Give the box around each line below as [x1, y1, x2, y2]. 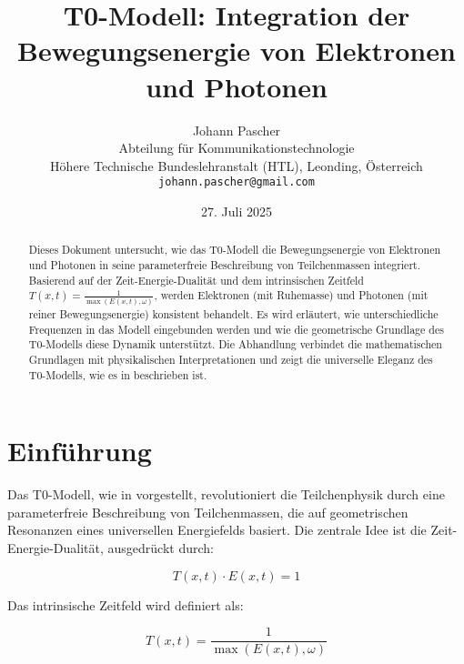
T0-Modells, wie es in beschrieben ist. [28, 367, 207, 382]
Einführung [7, 432, 152, 469]
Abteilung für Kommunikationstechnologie [118, 138, 355, 157]
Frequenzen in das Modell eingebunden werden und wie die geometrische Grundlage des [28, 321, 444, 337]
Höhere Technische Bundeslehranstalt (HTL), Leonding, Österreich [50, 156, 423, 175]
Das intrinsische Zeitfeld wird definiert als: [7, 595, 244, 614]
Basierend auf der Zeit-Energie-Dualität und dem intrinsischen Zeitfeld [28, 272, 364, 287]
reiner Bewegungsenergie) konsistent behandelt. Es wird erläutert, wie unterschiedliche [28, 307, 439, 322]
